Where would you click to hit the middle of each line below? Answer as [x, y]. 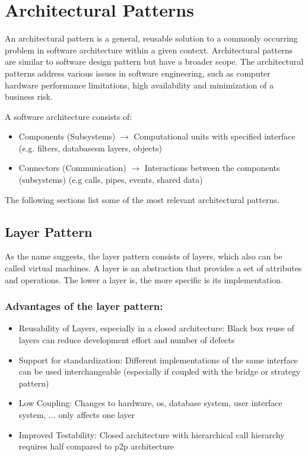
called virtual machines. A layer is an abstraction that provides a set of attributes [153, 268]
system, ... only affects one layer [77, 415]
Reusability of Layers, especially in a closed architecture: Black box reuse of [156, 328]
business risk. [29, 96]
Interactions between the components [212, 168]
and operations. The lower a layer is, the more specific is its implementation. [144, 279]
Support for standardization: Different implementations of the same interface [158, 360]
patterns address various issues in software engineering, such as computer [138, 73]
